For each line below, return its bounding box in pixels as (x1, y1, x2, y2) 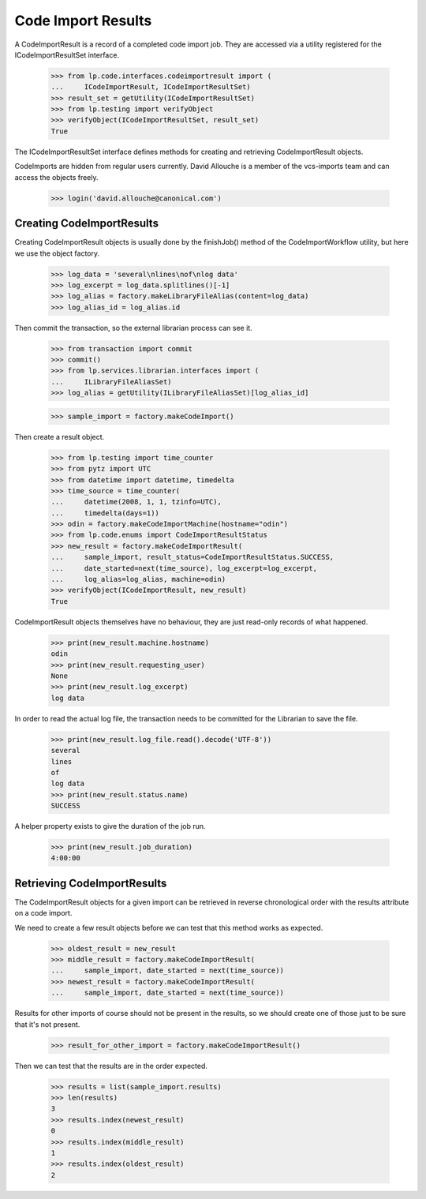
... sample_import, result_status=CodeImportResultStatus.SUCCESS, (50, 553, 334, 562)
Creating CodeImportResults (14, 217, 159, 230)
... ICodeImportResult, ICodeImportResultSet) (50, 83, 252, 92)
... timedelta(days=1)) (50, 508, 159, 517)
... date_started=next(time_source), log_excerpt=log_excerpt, (50, 564, 318, 572)
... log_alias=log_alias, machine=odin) (50, 575, 226, 584)
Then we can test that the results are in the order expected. (14, 1061, 208, 1070)
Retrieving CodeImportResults (14, 876, 167, 890)
